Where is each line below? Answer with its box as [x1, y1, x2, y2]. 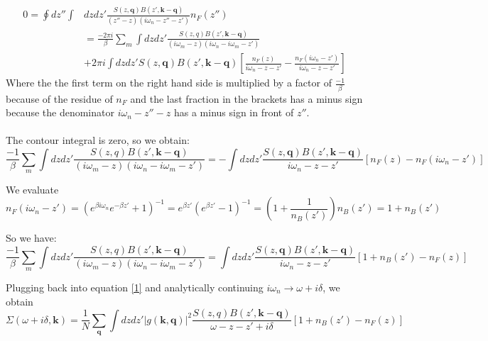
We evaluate [6, 181, 59, 196]
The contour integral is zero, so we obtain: [6, 133, 190, 147]
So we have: [6, 230, 57, 245]
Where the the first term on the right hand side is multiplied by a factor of [6, 75, 332, 90]
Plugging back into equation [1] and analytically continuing [6, 279, 264, 294]
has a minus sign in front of [173, 105, 294, 120]
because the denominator [6, 105, 114, 120]
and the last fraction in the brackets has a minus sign [130, 91, 363, 106]
